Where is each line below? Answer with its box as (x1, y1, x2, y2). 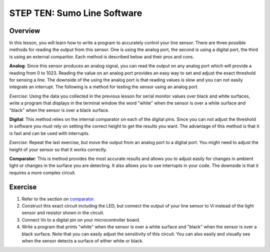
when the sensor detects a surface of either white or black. (21, 237, 143, 243)
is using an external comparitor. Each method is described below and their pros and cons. (9, 53, 194, 59)
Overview (9, 26, 40, 35)
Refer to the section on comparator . (21, 195, 95, 202)
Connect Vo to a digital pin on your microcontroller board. (21, 216, 140, 222)
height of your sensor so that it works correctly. (9, 146, 107, 152)
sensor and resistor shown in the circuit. (21, 210, 104, 216)
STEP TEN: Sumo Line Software (9, 7, 142, 18)
